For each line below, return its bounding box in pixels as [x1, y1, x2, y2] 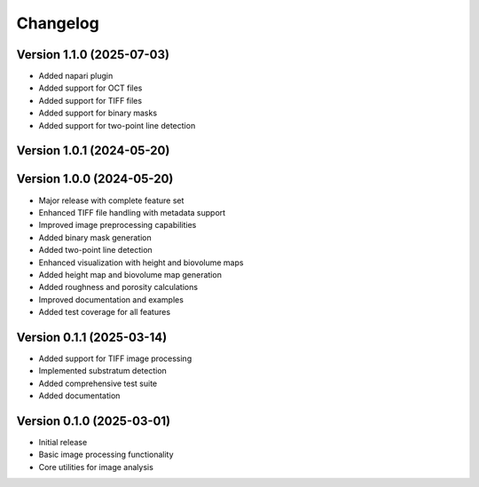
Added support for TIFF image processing [38, 353, 192, 364]
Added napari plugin [38, 71, 114, 82]
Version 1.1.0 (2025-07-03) [16, 47, 170, 62]
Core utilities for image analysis [38, 461, 154, 472]
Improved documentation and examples [38, 294, 184, 305]
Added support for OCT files [38, 82, 143, 93]
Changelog [16, 13, 99, 33]
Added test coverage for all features [38, 307, 171, 318]
